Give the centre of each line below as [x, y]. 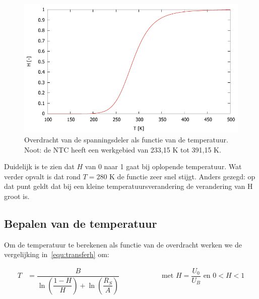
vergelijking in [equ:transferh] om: [57, 254]
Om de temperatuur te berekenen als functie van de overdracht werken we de [123, 244]
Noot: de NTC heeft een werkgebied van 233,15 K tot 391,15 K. [123, 149]
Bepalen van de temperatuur [81, 223]
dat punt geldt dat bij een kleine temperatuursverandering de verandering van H [128, 186]
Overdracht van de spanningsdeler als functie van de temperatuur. [126, 139]
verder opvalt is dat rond [42, 176]
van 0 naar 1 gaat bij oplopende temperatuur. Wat [163, 166]
